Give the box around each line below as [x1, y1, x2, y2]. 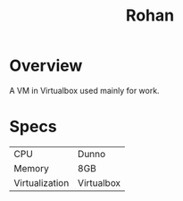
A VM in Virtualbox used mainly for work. [9, 85, 160, 96]
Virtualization [13, 176, 70, 188]
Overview [9, 55, 83, 76]
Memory [13, 162, 49, 174]
